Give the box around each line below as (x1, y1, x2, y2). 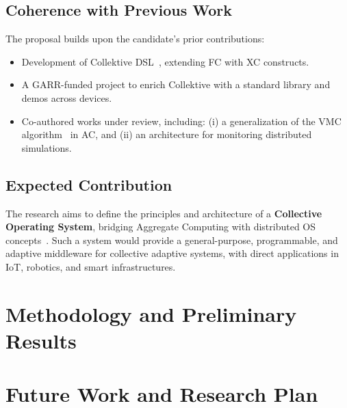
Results (5, 326, 77, 354)
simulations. (21, 140, 72, 154)
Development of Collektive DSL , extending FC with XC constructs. (21, 54, 309, 68)
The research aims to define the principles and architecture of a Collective (5, 206, 322, 220)
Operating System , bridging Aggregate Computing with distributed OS (5, 219, 316, 234)
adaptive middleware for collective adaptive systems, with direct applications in (5, 246, 339, 260)
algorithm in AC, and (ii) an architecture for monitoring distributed (21, 127, 312, 141)
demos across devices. (21, 90, 112, 105)
